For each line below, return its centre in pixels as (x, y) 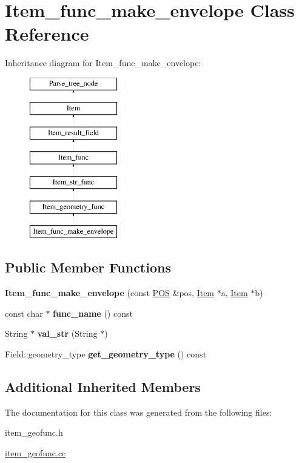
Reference (47, 34)
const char (24, 313)
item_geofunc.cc (35, 453)
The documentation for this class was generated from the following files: (139, 412)
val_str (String (67, 333)
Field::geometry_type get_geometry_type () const (106, 354)
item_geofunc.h (34, 432)
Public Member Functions (88, 267)
